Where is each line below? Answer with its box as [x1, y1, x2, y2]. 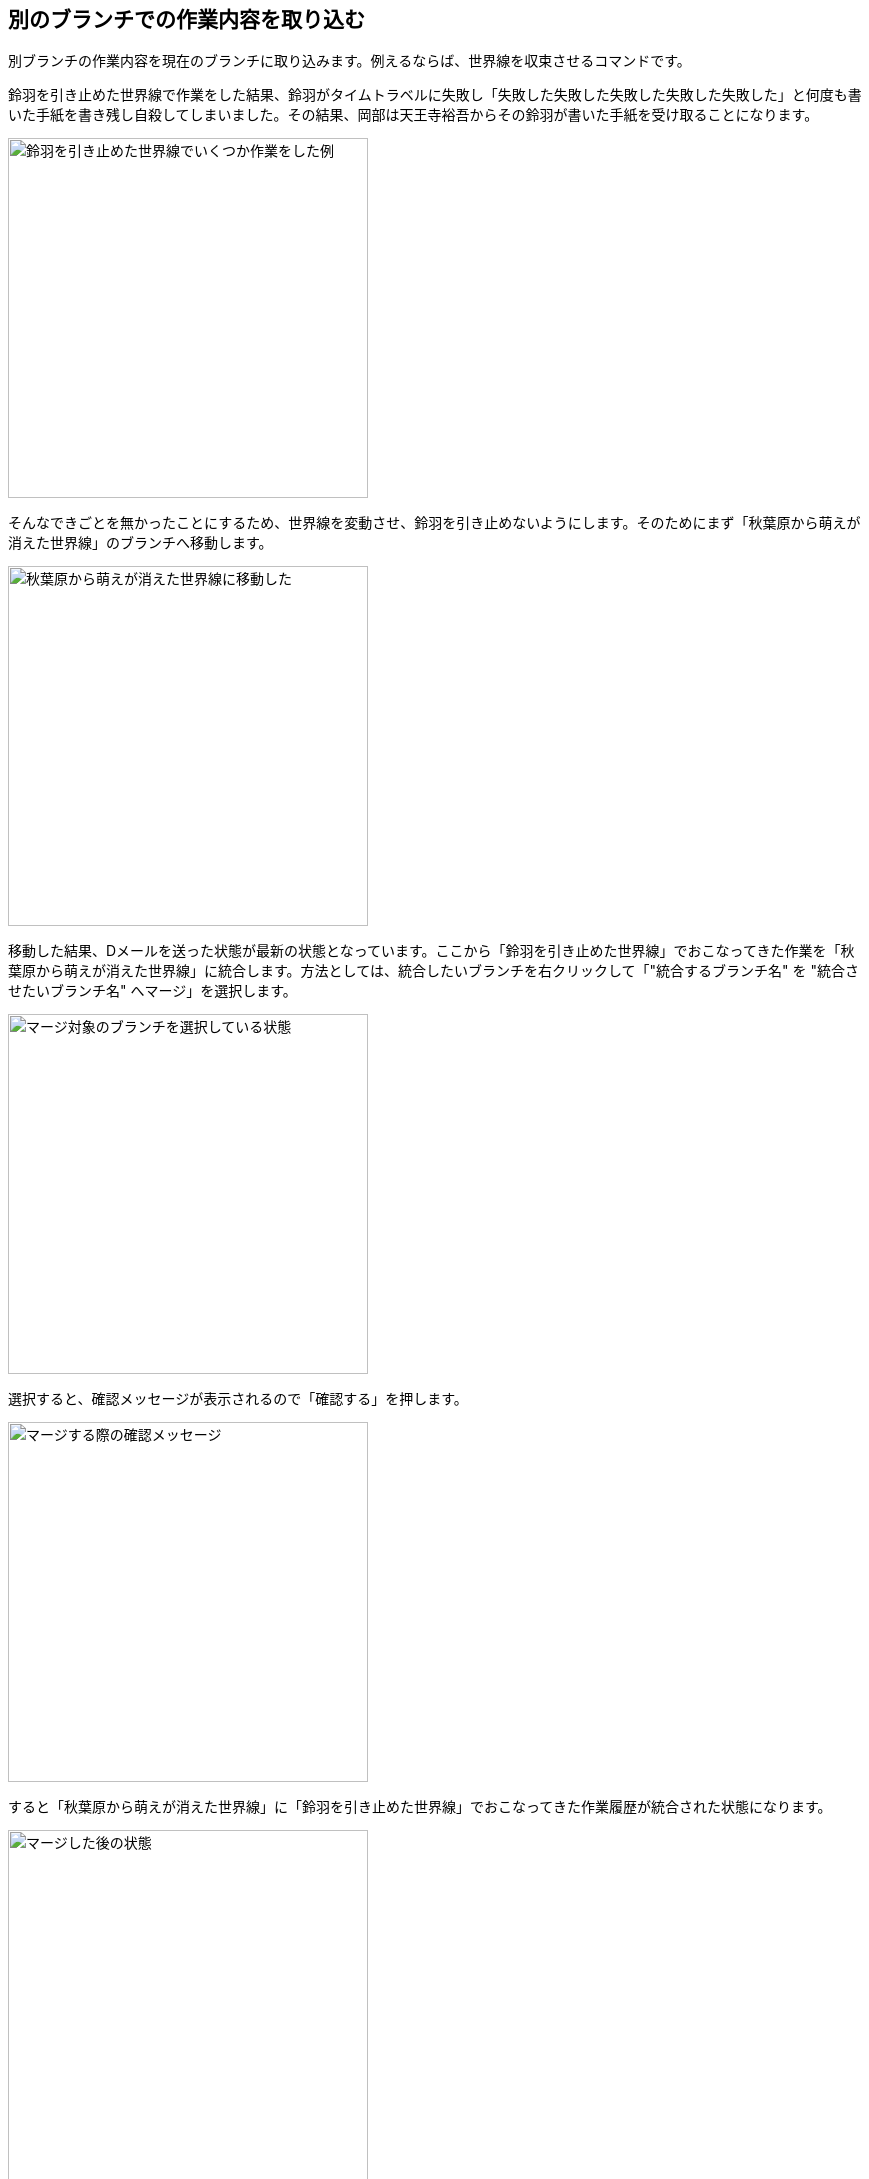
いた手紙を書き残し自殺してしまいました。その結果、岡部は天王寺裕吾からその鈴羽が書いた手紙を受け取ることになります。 [8, 106, 819, 124]
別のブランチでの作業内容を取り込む [8, 7, 365, 32]
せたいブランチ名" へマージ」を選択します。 [8, 982, 297, 1000]
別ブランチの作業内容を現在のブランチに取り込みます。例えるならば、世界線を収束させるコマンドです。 [8, 52, 691, 70]
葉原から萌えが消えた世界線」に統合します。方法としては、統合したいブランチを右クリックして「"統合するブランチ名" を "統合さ [8, 962, 859, 980]
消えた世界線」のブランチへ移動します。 [8, 534, 273, 552]
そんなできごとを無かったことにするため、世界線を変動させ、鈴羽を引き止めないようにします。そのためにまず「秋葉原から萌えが [8, 514, 861, 532]
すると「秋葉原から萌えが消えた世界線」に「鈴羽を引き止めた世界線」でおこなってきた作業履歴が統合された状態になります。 [8, 1798, 832, 1816]
